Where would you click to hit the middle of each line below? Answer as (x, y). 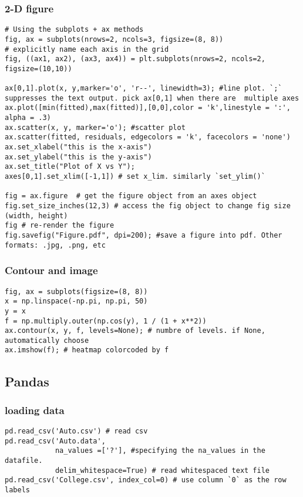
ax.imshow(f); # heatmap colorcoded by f (87, 350)
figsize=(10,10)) (38, 69)
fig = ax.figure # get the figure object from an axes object (131, 196)
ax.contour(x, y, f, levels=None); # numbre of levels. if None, (135, 331)
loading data (35, 410)
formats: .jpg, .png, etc (55, 245)
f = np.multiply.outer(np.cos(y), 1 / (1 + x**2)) (106, 321)
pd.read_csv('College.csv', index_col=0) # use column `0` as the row (146, 480)
